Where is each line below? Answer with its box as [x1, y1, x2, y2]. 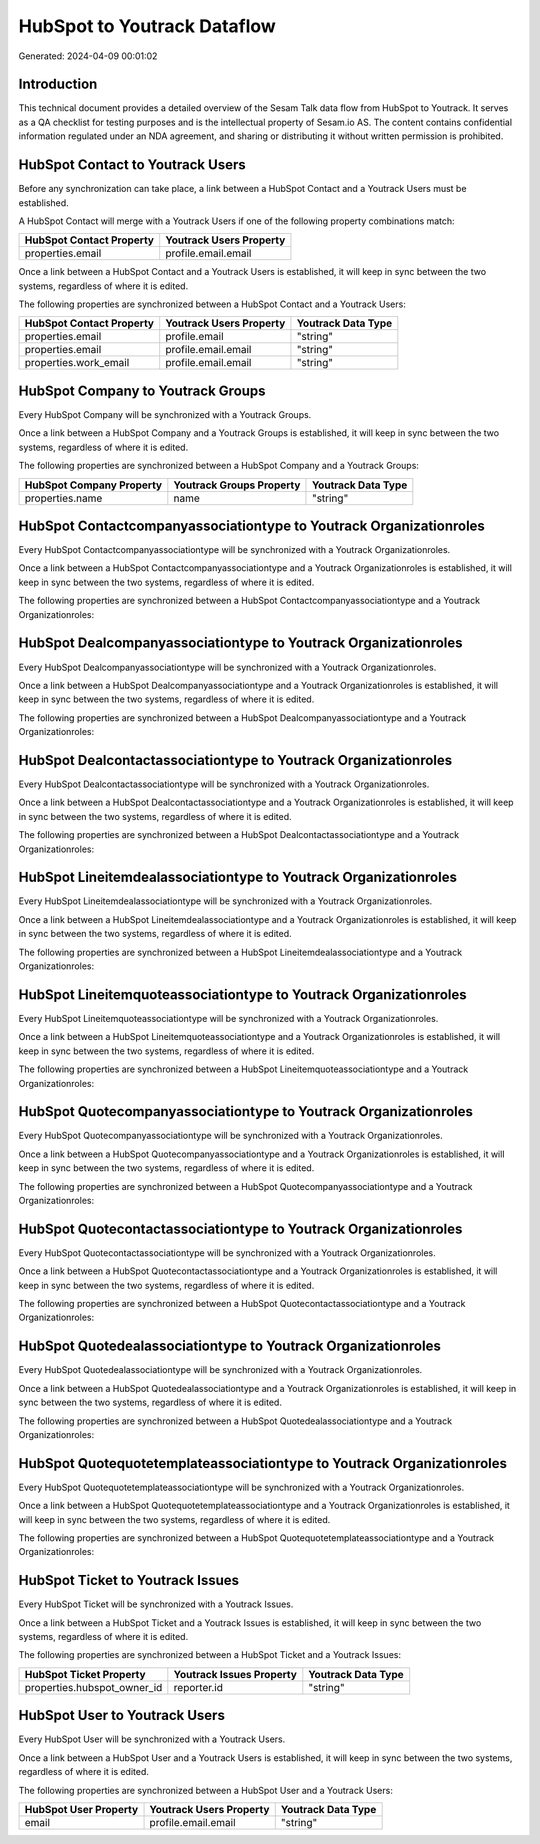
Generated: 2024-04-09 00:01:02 [18, 50, 158, 62]
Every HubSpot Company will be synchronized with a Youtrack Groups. [18, 409, 312, 420]
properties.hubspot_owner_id [24, 1680, 163, 1694]
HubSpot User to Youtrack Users [18, 1707, 225, 1724]
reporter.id [173, 1680, 224, 1694]
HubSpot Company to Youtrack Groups [18, 382, 266, 399]
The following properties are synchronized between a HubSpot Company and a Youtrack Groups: [18, 460, 420, 472]
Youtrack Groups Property [173, 478, 301, 492]
